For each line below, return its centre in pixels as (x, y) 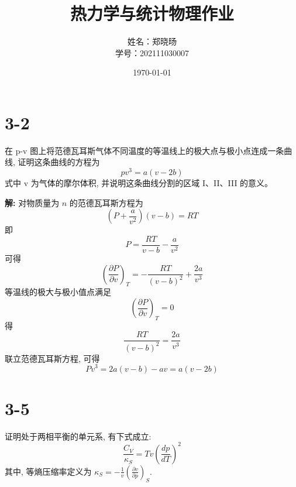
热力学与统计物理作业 (152, 13)
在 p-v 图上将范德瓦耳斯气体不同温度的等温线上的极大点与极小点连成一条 (144, 150)
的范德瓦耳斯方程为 (106, 202)
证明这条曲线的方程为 (59, 162)
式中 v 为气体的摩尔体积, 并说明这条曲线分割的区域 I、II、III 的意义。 (139, 183)
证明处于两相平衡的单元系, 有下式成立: (78, 436)
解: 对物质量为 (32, 202)
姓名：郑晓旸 (152, 41)
